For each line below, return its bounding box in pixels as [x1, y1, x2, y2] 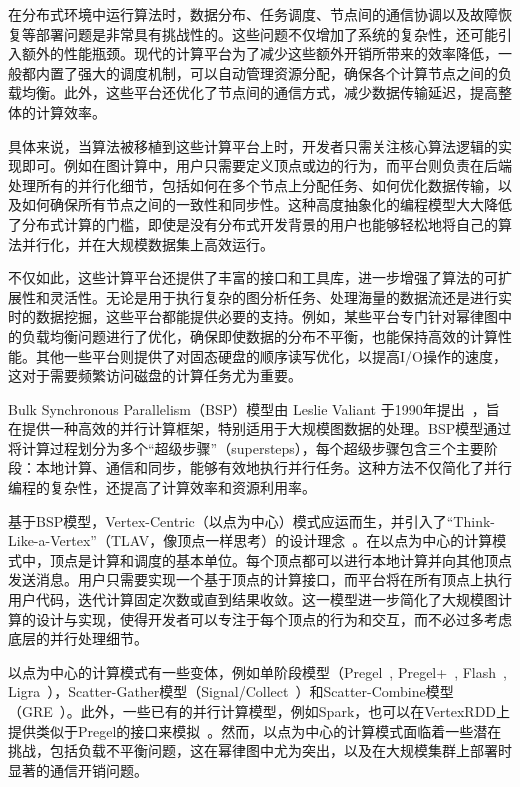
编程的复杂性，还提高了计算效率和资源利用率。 [8, 477, 316, 498]
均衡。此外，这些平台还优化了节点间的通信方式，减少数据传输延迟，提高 [21, 82, 498, 103]
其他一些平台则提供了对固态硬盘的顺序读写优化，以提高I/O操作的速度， [35, 345, 507, 366]
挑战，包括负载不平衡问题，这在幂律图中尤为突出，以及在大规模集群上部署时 [8, 740, 512, 761]
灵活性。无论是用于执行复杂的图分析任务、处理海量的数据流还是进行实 [49, 286, 512, 307]
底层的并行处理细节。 [8, 628, 148, 649]
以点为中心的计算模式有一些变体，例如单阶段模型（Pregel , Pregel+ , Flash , [8, 661, 507, 682]
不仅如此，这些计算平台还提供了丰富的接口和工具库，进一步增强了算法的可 [8, 267, 498, 288]
